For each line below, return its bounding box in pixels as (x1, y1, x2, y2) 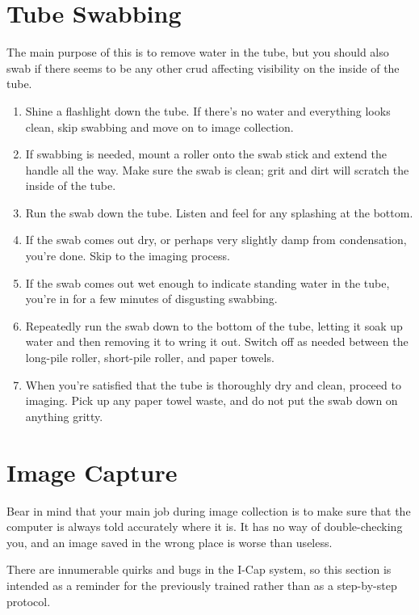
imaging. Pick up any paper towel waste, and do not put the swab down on (25, 392, 398, 409)
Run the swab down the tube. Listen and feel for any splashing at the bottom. (25, 204, 413, 221)
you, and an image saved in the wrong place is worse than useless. (6, 533, 333, 550)
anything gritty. (25, 407, 103, 424)
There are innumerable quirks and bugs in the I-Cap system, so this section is (6, 561, 392, 578)
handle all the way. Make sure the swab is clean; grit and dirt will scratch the (25, 161, 409, 178)
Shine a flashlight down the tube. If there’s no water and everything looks (25, 102, 391, 119)
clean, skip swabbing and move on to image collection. (25, 118, 294, 135)
